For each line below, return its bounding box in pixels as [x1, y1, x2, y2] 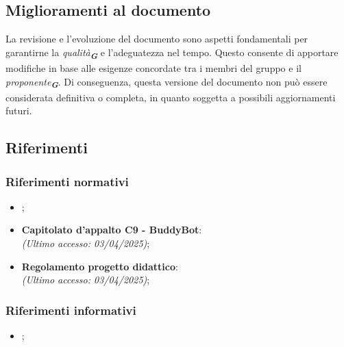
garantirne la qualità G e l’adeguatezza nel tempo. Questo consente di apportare [5, 44, 339, 62]
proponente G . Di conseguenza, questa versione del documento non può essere [5, 74, 328, 91]
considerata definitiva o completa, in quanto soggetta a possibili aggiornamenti [5, 90, 336, 104]
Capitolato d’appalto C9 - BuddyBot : [21, 222, 202, 237]
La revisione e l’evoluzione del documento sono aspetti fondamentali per [5, 31, 308, 46]
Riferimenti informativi [5, 301, 136, 318]
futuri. [5, 103, 32, 118]
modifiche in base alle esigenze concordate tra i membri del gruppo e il [5, 60, 302, 75]
